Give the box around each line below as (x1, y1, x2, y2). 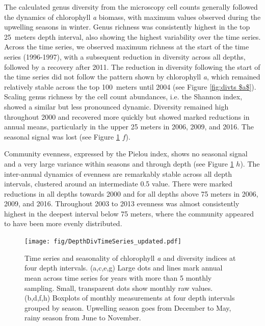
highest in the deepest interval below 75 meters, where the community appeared (4, 208, 254, 219)
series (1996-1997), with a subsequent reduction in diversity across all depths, (4, 51, 246, 62)
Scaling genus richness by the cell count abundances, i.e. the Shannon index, (4, 91, 243, 102)
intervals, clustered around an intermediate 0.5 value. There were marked (4, 178, 233, 189)
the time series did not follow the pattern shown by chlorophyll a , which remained (4, 71, 260, 82)
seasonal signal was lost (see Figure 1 (4, 131, 120, 142)
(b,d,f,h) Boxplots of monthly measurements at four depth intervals (24, 292, 235, 303)
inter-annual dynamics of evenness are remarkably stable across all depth (4, 168, 232, 179)
